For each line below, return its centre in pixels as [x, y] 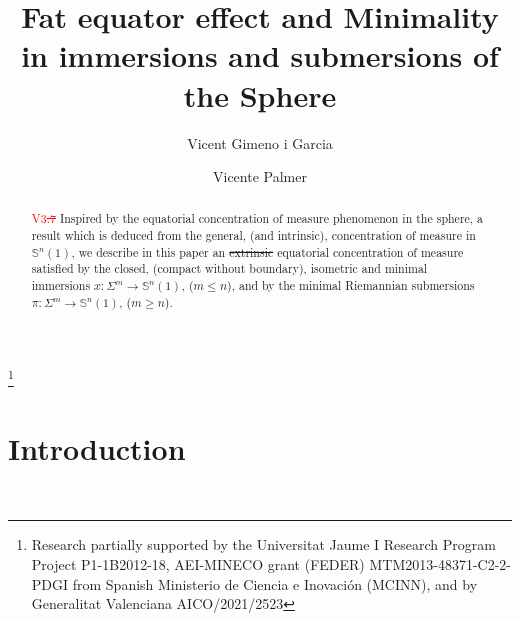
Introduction [97, 447]
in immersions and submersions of [260, 55]
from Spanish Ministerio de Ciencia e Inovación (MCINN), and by [275, 583]
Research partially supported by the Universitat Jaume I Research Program [263, 544]
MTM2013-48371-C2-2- [440, 563]
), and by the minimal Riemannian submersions [351, 285]
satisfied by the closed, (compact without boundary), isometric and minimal [229, 268]
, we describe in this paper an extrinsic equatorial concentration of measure [267, 251]
